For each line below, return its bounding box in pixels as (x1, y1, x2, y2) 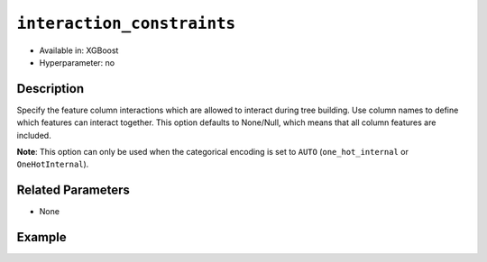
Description (16, 81, 85, 96)
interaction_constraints (16, 14, 236, 33)
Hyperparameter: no (39, 57, 115, 68)
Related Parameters (16, 183, 131, 198)
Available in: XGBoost (39, 45, 119, 56)
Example (16, 230, 67, 245)
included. (16, 130, 51, 140)
